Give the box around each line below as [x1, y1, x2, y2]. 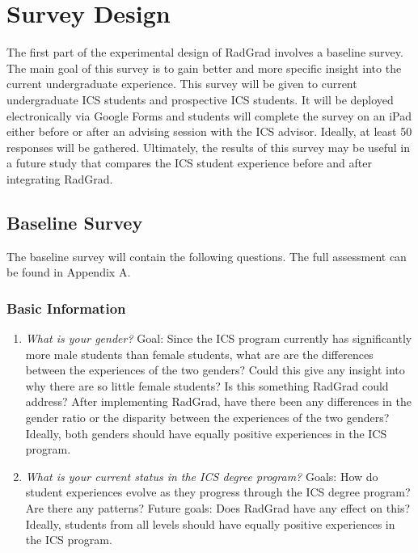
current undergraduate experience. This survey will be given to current [6, 75, 357, 92]
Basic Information [6, 298, 126, 318]
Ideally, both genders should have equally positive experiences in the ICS [25, 424, 387, 441]
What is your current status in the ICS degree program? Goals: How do [25, 467, 378, 484]
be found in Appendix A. [6, 264, 131, 281]
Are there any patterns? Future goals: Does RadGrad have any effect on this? [25, 500, 411, 517]
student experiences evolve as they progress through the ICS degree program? [25, 483, 411, 500]
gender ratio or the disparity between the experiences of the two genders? [25, 409, 390, 426]
